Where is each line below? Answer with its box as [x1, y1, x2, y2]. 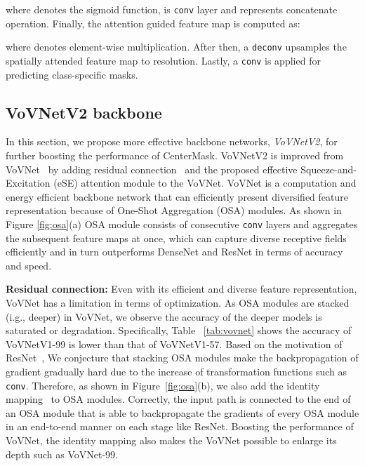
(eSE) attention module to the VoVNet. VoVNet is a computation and [53, 175, 357, 190]
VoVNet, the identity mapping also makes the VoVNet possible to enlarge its [6, 432, 337, 447]
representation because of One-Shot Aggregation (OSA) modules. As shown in [6, 203, 342, 218]
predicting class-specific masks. [6, 67, 138, 81]
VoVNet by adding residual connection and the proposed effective [6, 161, 298, 176]
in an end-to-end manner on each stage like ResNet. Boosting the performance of [6, 419, 354, 434]
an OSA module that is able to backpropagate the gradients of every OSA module [6, 405, 359, 420]
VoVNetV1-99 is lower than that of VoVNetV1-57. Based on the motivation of [6, 336, 343, 351]
